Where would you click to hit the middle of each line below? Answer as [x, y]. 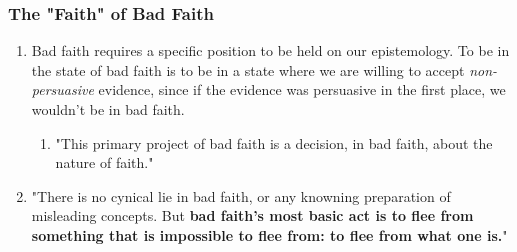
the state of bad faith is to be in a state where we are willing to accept [248, 69]
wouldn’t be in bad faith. [108, 109]
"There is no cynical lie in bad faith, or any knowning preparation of [241, 195]
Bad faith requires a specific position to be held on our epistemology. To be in [270, 50]
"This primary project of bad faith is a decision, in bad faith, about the [274, 142]
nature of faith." [104, 162]
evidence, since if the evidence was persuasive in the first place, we [302, 89]
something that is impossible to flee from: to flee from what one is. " [269, 234]
